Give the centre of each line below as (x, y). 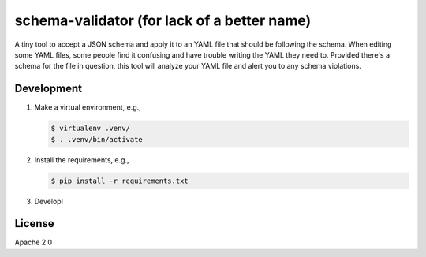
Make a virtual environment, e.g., (88, 107)
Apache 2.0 (34, 242)
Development (49, 89)
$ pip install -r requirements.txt (120, 181)
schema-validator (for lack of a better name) (163, 20)
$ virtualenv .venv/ (90, 128)
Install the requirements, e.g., (82, 160)
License (34, 223)
